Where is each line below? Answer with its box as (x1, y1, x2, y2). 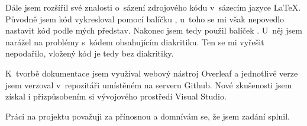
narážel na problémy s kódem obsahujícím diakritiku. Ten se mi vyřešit (5, 35, 264, 48)
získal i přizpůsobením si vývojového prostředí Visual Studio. (5, 90, 227, 102)
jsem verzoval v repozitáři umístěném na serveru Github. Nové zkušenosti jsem (5, 78, 292, 91)
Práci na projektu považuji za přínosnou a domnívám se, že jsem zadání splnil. (5, 110, 290, 122)
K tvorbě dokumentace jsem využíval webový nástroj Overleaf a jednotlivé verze (5, 67, 298, 79)
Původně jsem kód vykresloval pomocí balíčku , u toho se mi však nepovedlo (5, 12, 285, 25)
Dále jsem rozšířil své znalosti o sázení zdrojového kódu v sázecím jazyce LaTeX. (5, 1, 301, 13)
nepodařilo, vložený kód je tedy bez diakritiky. (5, 47, 174, 59)
